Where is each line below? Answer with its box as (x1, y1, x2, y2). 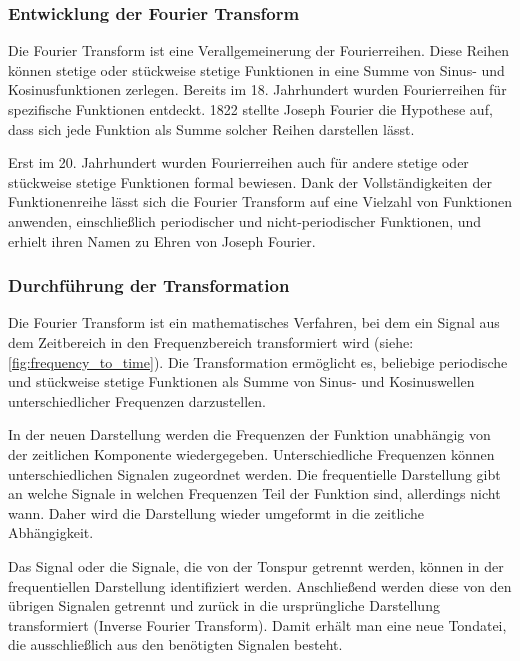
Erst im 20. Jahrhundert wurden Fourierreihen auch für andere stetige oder (8, 152, 469, 173)
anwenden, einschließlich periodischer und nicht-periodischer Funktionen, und (8, 210, 482, 231)
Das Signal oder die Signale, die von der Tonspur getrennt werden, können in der (8, 555, 504, 576)
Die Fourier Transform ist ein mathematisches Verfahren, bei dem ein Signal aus (8, 312, 500, 333)
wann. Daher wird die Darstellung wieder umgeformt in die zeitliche (8, 502, 424, 523)
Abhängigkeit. (8, 522, 94, 543)
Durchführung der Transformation (8, 273, 290, 298)
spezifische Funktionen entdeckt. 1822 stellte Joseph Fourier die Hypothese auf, (8, 99, 493, 119)
